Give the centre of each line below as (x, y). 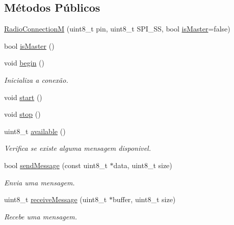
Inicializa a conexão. (36, 79)
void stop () (22, 114)
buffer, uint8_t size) (144, 199)
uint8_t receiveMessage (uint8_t (56, 199)
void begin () (24, 63)
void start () (23, 97)
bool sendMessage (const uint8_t (56, 165)
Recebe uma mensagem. (41, 216)
